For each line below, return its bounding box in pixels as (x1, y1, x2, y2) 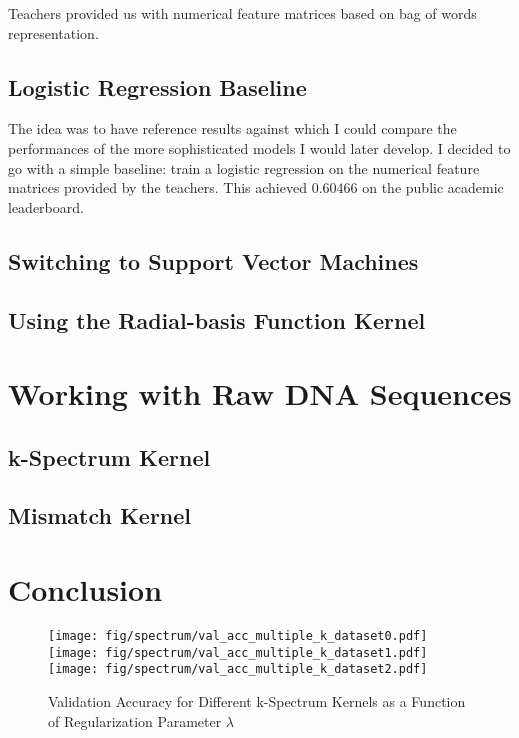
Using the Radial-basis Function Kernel (8, 304, 426, 335)
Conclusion (8, 569, 163, 610)
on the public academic (362, 177, 504, 198)
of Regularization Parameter (48, 710, 222, 731)
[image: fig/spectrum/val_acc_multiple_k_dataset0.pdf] (48, 628, 428, 643)
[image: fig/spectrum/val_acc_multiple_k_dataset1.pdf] (48, 645, 428, 660)
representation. (8, 22, 99, 43)
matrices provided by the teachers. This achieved (8, 177, 307, 198)
